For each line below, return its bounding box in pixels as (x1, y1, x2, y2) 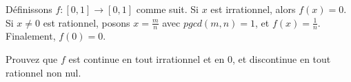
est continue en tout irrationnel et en (68, 52, 225, 66)
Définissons (6, 2, 52, 16)
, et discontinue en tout (232, 52, 331, 66)
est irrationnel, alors (210, 2, 296, 16)
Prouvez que (6, 52, 58, 66)
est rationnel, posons (43, 15, 130, 29)
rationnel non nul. (6, 65, 81, 79)
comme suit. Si (136, 2, 199, 16)
